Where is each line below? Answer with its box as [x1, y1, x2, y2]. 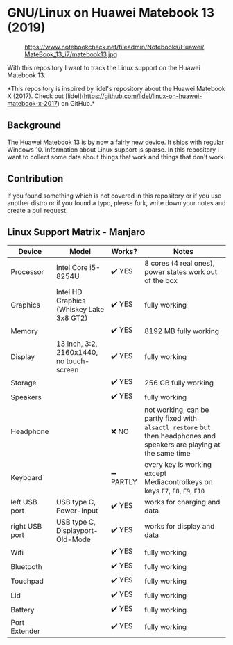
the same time [144, 449, 191, 459]
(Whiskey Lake [55, 305, 105, 314]
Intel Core [55, 263, 88, 273]
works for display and [144, 522, 215, 532]
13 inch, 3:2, [55, 339, 98, 349]
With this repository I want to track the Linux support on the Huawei [7, 63, 201, 72]
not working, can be [144, 405, 209, 415]
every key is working [144, 460, 212, 470]
